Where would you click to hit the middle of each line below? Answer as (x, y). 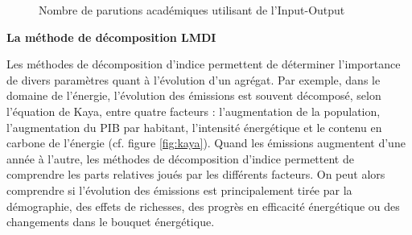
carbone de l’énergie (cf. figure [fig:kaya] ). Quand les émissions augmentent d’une (206, 143)
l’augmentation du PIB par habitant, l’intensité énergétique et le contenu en (194, 127)
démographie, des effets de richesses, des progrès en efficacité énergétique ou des (203, 206)
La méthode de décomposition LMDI (111, 37)
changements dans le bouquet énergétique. (111, 222)
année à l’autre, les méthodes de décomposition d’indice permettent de (180, 158)
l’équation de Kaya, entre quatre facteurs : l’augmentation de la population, (194, 111)
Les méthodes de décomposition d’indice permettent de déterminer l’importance (204, 64)
